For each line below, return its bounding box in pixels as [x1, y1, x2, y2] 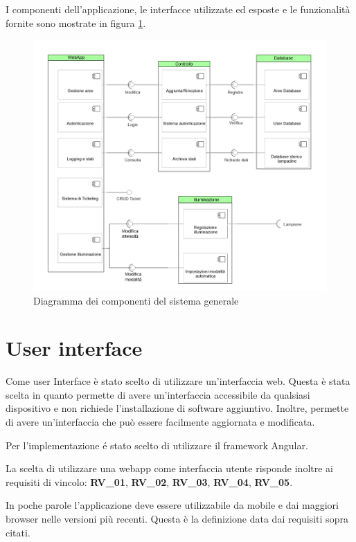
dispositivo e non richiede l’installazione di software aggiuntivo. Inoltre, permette [6, 401, 349, 415]
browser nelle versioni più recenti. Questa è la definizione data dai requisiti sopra [6, 512, 348, 526]
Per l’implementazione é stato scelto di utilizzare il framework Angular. [6, 437, 308, 452]
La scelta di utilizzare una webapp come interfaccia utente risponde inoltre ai [6, 461, 333, 476]
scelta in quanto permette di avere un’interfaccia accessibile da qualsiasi [6, 387, 310, 401]
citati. [6, 525, 30, 539]
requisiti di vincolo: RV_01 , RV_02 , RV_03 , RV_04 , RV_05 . [6, 474, 293, 489]
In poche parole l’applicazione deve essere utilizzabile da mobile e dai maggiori [6, 498, 339, 512]
